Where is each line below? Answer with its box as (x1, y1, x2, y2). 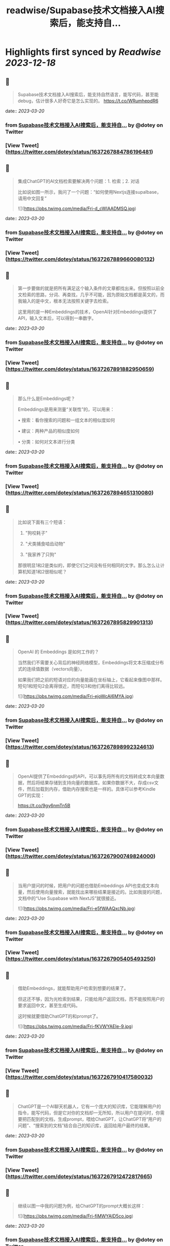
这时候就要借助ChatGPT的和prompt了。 (17, 1013, 101, 1019)
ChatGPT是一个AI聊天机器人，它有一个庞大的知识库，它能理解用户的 (17, 1103, 161, 1109)
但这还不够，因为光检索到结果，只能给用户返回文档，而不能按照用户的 (17, 996, 165, 1002)
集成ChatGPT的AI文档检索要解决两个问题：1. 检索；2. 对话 (17, 178, 140, 184)
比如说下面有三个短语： (17, 519, 67, 525)
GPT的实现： (17, 792, 45, 798)
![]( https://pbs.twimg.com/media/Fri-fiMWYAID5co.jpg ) (17, 1213, 133, 1219)
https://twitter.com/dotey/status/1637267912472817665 (7, 1173, 151, 1180)
